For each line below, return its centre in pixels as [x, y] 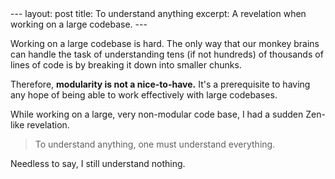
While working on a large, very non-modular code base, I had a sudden [157, 114]
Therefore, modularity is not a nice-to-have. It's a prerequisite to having [160, 84]
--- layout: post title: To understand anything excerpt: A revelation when [158, 13]
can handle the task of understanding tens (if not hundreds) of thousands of [167, 54]
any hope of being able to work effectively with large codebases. [144, 95]
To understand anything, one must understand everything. [155, 144]
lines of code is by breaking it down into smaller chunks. [126, 65]
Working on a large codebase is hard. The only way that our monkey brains [165, 43]
